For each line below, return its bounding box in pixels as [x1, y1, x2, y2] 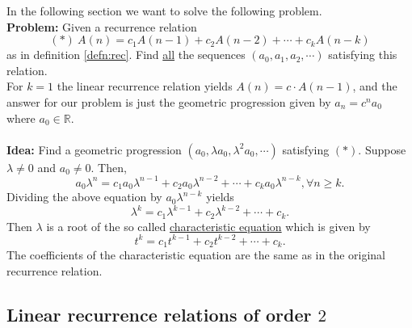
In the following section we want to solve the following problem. [6, 2, 322, 19]
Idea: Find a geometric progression [6, 141, 182, 158]
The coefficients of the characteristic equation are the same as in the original [6, 246, 386, 263]
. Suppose [358, 141, 406, 158]
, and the [352, 78, 397, 95]
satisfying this [328, 46, 397, 63]
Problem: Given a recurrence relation [6, 18, 197, 35]
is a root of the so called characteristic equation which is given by [46, 217, 371, 234]
